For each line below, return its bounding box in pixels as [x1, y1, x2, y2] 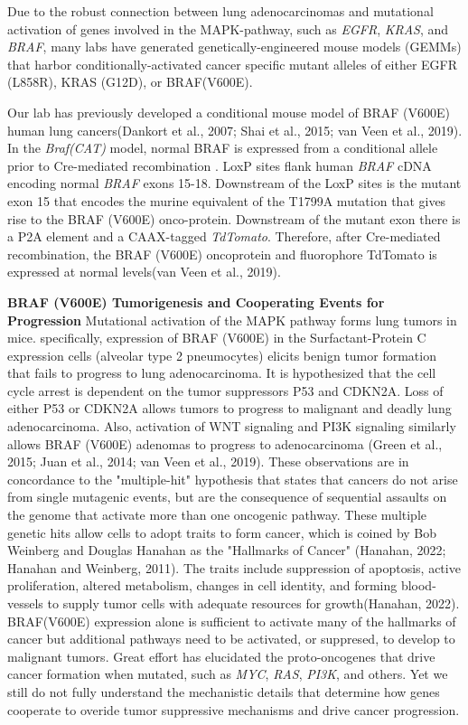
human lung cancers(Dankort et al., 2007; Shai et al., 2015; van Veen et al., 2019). [7, 120, 463, 139]
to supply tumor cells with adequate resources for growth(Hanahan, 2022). [47, 594, 460, 612]
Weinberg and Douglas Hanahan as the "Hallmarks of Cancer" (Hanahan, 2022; [7, 541, 446, 560]
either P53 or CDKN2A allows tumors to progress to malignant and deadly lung [7, 399, 452, 418]
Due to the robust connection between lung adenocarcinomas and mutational [7, 2, 434, 20]
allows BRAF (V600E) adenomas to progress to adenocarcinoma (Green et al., [7, 434, 443, 453]
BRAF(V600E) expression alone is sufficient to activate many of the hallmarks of [7, 611, 456, 630]
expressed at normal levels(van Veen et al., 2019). [7, 262, 281, 281]
